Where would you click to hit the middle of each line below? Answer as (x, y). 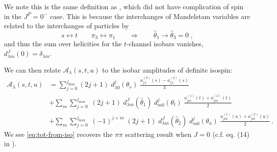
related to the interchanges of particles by (66, 26)
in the (13, 16)
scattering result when (158, 134)
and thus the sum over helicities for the (63, 44)
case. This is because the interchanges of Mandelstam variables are (150, 16)
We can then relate (32, 69)
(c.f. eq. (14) (231, 134)
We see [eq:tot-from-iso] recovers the (58, 134)
